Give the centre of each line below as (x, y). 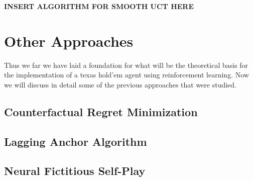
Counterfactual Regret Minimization (101, 111)
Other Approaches (69, 40)
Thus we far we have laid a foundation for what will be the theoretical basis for (126, 65)
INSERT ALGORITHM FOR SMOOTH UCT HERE (99, 6)
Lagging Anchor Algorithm (76, 141)
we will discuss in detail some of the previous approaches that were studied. (120, 84)
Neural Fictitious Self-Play (75, 171)
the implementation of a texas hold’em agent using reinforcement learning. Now (126, 75)
